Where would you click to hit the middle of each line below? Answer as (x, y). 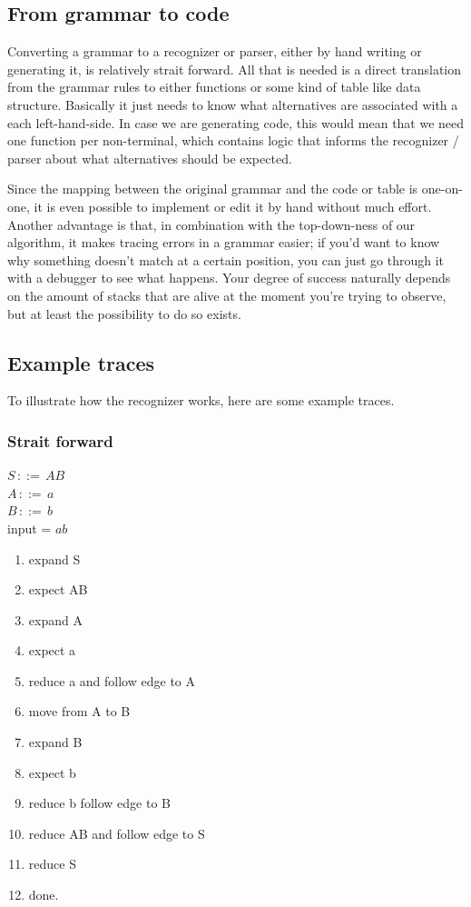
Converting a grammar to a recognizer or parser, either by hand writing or (215, 51)
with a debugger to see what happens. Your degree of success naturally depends (229, 278)
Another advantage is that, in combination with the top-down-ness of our (211, 224)
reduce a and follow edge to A (112, 680)
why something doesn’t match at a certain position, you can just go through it (226, 259)
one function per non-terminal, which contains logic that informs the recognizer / (233, 140)
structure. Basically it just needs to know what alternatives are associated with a (233, 104)
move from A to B (79, 711)
